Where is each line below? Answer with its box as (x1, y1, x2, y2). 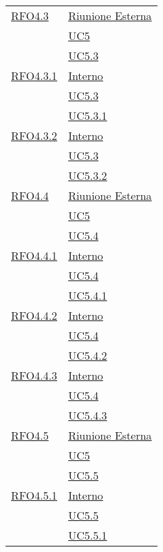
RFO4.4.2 (11, 307, 58, 323)
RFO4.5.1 (11, 487, 58, 503)
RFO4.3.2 (11, 127, 58, 143)
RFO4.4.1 (11, 247, 58, 263)
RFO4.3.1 (11, 68, 58, 83)
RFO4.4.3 (11, 367, 58, 383)
